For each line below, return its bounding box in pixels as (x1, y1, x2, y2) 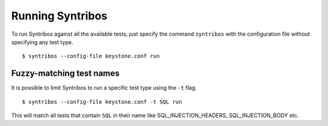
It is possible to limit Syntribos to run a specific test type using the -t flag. (11, 84, 197, 91)
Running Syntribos (11, 9, 108, 22)
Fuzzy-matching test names (11, 68, 120, 79)
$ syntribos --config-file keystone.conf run (22, 53, 160, 60)
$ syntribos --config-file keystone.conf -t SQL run (22, 98, 182, 105)
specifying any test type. (11, 38, 73, 45)
